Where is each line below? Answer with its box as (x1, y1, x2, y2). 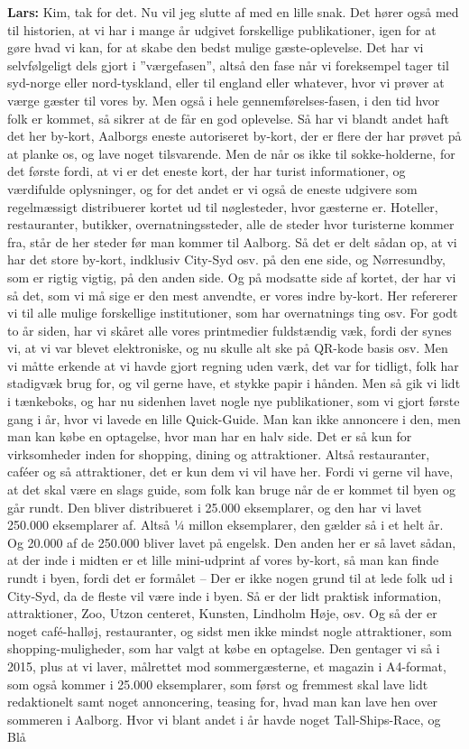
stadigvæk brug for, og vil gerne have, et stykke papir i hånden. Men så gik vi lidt (7, 374, 461, 393)
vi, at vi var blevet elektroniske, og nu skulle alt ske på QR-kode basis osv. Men (7, 338, 448, 357)
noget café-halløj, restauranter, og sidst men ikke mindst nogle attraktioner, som (7, 621, 452, 640)
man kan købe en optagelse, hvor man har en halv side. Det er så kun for (7, 427, 412, 446)
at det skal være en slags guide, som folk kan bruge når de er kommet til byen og (7, 480, 456, 499)
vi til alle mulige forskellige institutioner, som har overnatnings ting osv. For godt (7, 303, 458, 322)
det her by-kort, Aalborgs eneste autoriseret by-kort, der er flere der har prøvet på (7, 126, 462, 145)
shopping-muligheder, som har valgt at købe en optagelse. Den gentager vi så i (7, 639, 440, 658)
